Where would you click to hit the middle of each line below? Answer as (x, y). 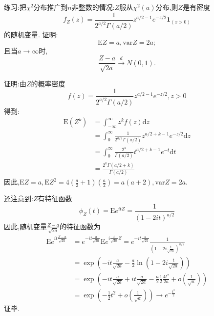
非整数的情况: (93, 7)
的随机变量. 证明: (31, 34)
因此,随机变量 (25, 226)
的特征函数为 (80, 226)
